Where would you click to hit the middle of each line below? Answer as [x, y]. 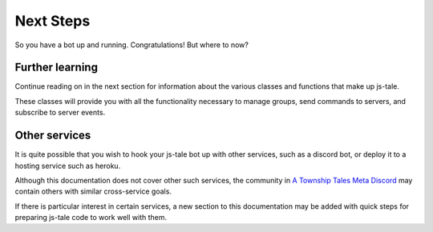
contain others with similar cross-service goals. [93, 191]
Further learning [56, 68]
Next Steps [53, 21]
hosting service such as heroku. [68, 166]
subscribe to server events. [60, 113]
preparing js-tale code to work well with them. [91, 218]
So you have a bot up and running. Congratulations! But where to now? [132, 45]
